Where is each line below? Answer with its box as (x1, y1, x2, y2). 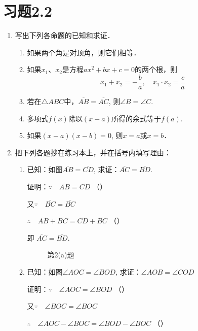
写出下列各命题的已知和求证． (15, 30, 114, 41)
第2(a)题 (47, 249, 74, 260)
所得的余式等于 (111, 113, 161, 123)
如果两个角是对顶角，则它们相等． (27, 47, 141, 57)
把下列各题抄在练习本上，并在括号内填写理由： (15, 147, 171, 157)
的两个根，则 (135, 64, 178, 75)
